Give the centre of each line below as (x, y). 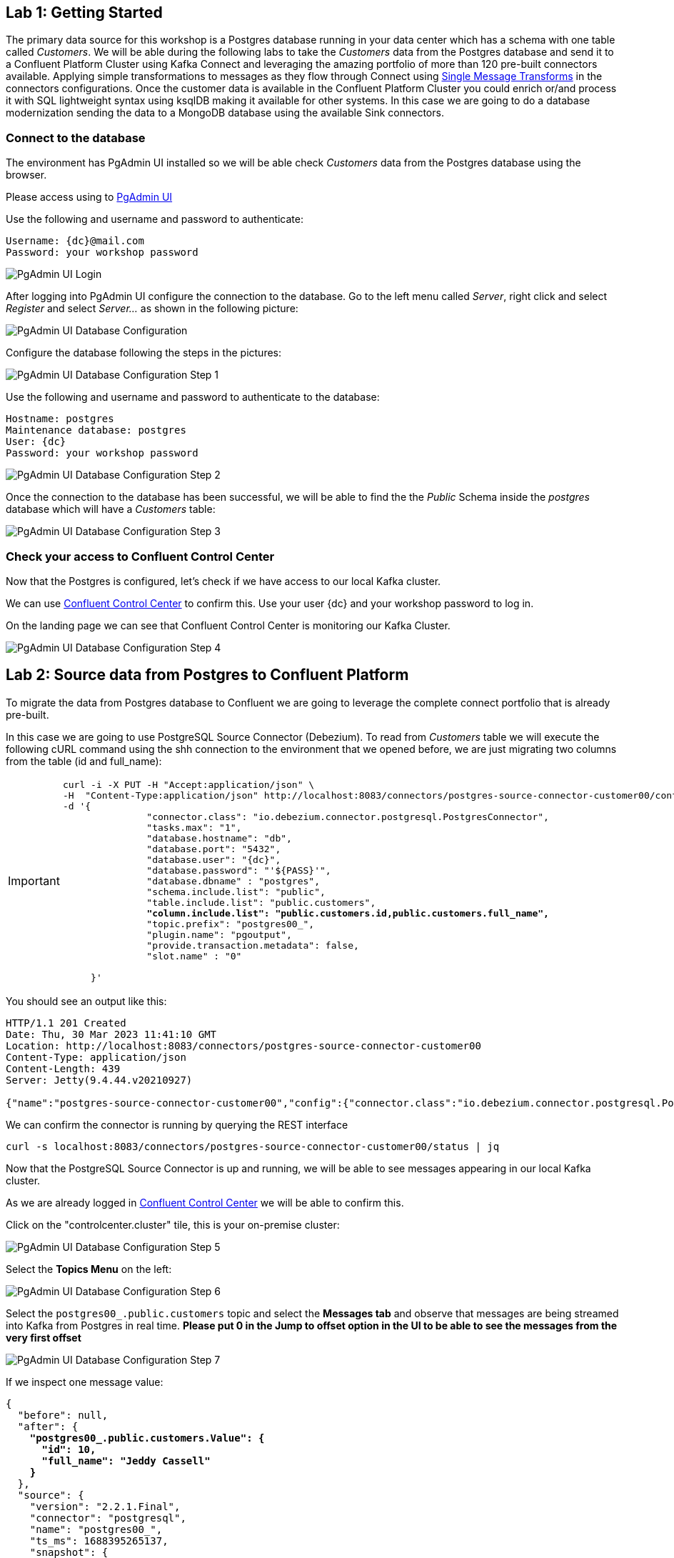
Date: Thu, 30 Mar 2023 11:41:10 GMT (111, 1034)
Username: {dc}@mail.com (75, 241)
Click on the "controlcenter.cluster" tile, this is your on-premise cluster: (173, 1224)
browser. (26, 175)
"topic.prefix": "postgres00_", (231, 924)
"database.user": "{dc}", (214, 859)
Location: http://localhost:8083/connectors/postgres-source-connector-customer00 (243, 1045)
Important (34, 881)
